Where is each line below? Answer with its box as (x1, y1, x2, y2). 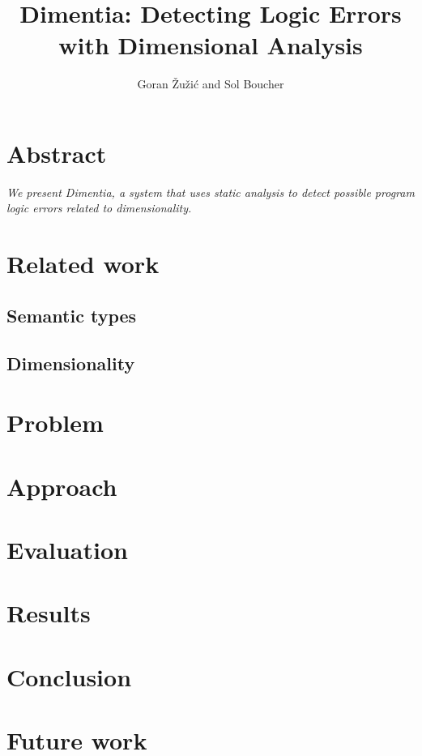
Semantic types (6, 302, 137, 327)
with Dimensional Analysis (58, 28, 363, 62)
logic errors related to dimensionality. (6, 199, 192, 216)
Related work (6, 247, 160, 280)
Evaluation (6, 532, 128, 566)
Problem (6, 406, 104, 439)
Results (6, 596, 91, 630)
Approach (6, 469, 117, 502)
